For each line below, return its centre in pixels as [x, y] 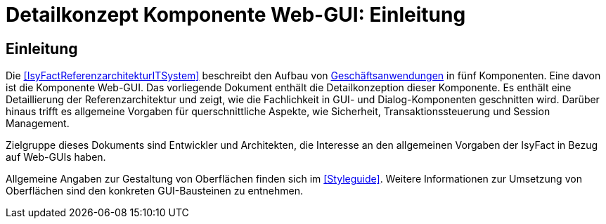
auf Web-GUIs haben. [56, 157]
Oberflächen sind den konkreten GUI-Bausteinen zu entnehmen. [155, 191]
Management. [38, 124]
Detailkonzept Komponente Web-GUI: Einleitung [236, 15]
